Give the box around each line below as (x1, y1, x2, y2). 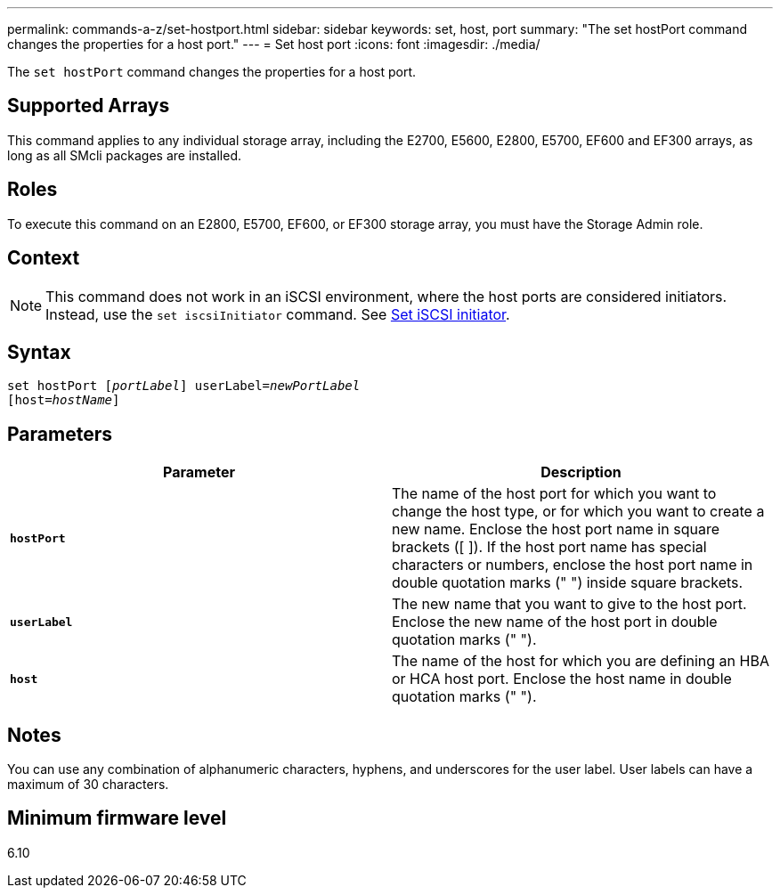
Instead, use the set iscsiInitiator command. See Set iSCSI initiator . (45, 305, 510, 323)
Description (540, 463, 622, 482)
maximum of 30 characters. (7, 777, 169, 793)
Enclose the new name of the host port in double (392, 613, 718, 631)
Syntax (7, 340, 71, 363)
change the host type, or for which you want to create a (392, 502, 765, 521)
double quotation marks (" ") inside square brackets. (392, 574, 743, 592)
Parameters (7, 422, 112, 445)
